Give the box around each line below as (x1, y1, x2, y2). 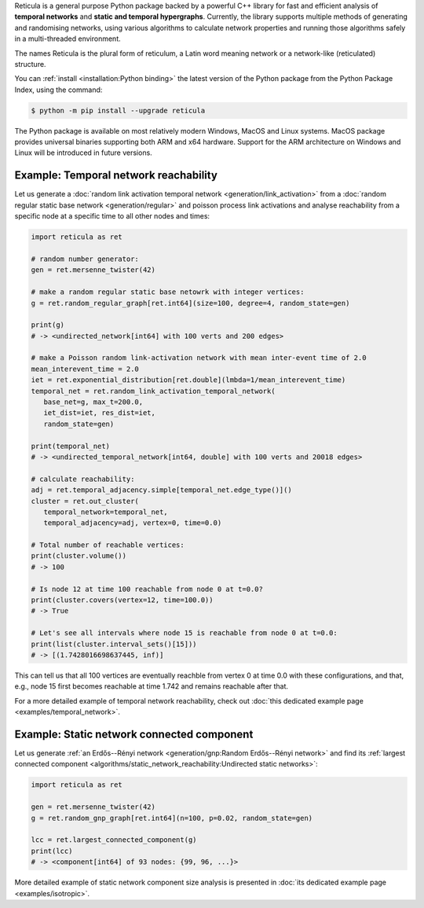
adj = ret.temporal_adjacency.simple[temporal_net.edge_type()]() (31, 486, 292, 494)
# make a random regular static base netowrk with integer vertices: (31, 288, 305, 296)
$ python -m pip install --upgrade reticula (31, 106, 206, 115)
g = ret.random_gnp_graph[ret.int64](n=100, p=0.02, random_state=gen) (31, 814, 313, 822)
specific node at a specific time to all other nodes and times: (14, 211, 210, 221)
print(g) (31, 321, 65, 329)
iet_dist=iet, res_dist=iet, (43, 409, 156, 417)
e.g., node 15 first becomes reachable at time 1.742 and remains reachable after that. (14, 682, 289, 691)
